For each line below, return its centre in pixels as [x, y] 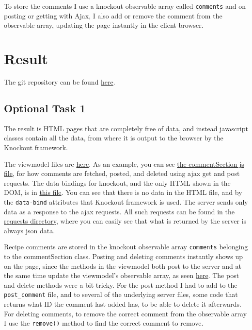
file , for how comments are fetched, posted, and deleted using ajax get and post [122, 173]
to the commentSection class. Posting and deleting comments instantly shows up [124, 256]
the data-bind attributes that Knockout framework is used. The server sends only [126, 201]
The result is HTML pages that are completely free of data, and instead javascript [126, 128]
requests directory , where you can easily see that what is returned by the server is [125, 221]
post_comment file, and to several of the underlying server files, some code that [121, 294]
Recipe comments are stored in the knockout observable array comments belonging [126, 247]
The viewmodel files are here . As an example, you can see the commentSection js [124, 164]
